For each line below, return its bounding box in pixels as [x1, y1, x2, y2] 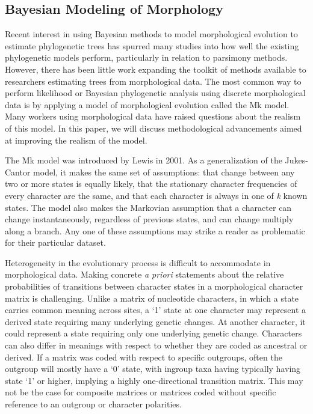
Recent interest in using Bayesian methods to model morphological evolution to [5, 28, 298, 40]
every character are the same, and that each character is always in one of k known [5, 189, 308, 201]
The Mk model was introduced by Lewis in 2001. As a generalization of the [5, 154, 282, 166]
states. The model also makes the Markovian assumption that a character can [5, 201, 292, 213]
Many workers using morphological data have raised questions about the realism [5, 110, 301, 123]
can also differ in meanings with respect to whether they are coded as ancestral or [5, 339, 308, 352]
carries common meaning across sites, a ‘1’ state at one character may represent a [5, 303, 306, 316]
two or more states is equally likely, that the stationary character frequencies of [5, 177, 297, 190]
